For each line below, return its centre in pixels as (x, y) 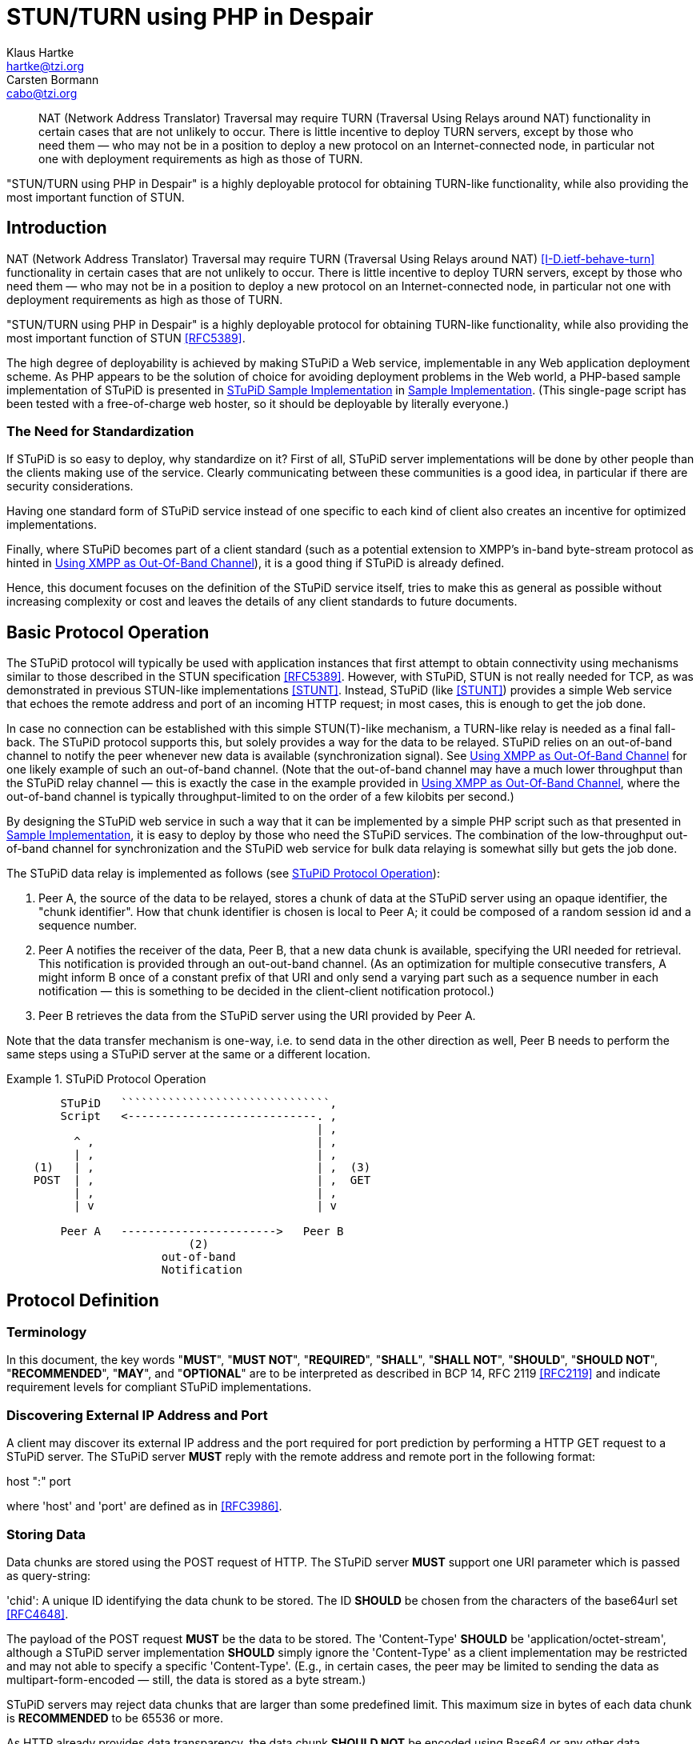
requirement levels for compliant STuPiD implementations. (159, 1387)
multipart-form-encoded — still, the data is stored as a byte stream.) (186, 1679)
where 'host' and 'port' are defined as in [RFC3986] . (144, 1506)
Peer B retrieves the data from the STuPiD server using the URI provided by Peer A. (257, 1016)
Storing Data (46, 1534)
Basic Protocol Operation (108, 632)
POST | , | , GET (202, 1180)
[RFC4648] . (38, 1614)
